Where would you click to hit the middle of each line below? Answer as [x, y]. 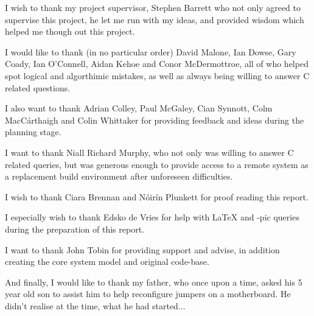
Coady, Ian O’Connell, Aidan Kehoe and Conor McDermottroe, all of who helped [157, 64]
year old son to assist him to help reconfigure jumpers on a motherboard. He [148, 294]
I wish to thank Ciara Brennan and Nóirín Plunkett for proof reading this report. [157, 196]
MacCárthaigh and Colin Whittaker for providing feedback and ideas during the [155, 120]
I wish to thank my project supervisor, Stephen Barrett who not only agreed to [153, 7]
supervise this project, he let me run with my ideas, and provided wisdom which [155, 19]
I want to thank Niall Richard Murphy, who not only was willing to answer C [149, 152]
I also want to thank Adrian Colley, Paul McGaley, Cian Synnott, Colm [139, 108]
